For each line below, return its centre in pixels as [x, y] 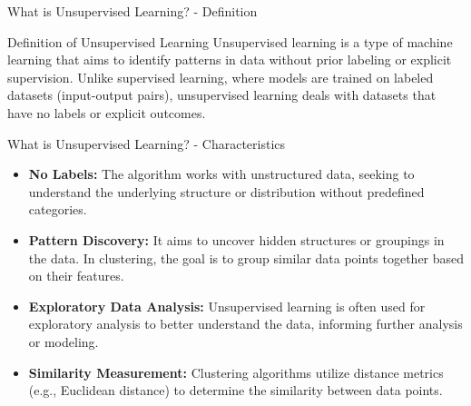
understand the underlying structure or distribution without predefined [226, 191]
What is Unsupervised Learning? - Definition [132, 11]
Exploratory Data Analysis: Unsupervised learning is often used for [227, 306]
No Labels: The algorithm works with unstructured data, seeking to [221, 174]
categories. [58, 209]
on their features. [76, 276]
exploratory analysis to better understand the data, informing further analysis [245, 324]
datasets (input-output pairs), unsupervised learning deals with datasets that [222, 95]
